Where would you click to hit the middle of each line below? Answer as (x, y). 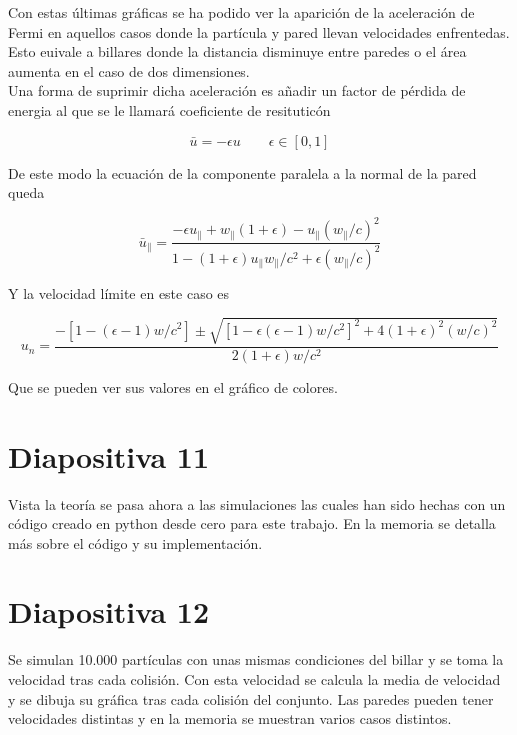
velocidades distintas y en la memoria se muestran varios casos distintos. (230, 718)
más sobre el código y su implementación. (135, 542)
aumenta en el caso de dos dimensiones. (129, 70)
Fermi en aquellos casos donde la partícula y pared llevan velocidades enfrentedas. (259, 31)
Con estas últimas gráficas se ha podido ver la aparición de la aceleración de (241, 12)
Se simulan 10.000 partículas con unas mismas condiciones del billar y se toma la (256, 659)
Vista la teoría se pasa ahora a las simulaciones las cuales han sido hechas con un (257, 503)
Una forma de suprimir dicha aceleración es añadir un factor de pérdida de (237, 90)
